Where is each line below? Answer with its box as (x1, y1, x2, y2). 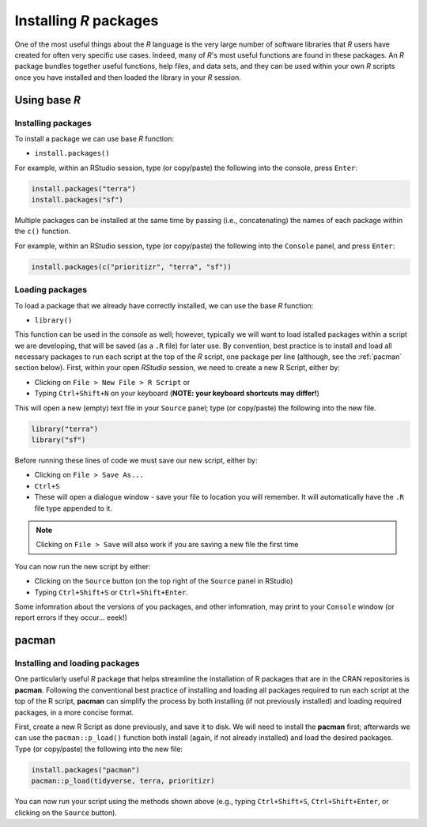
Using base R (14, 93, 81, 107)
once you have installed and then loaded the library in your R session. (14, 72, 241, 82)
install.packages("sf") (31, 195, 124, 205)
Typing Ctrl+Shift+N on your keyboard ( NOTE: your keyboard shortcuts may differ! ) (34, 388, 320, 398)
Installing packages (14, 117, 93, 128)
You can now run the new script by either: (14, 561, 151, 571)
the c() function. (14, 226, 71, 236)
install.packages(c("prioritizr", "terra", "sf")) (31, 262, 232, 271)
